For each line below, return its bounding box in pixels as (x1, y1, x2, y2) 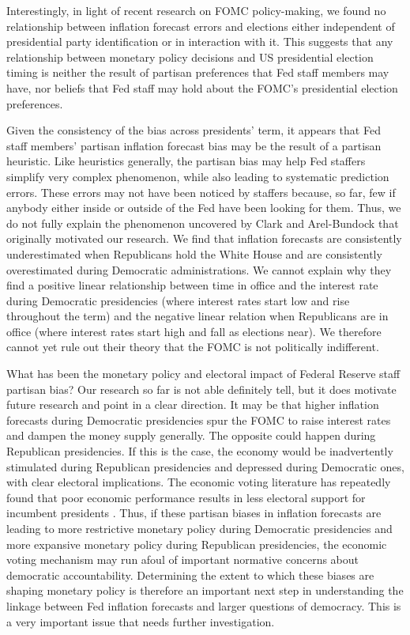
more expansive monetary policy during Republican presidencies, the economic (6, 535, 387, 552)
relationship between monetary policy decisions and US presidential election (6, 48, 374, 65)
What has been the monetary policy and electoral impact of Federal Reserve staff (6, 365, 401, 382)
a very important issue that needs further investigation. (6, 613, 275, 629)
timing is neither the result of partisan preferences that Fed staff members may (6, 64, 389, 81)
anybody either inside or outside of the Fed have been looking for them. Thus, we (6, 199, 401, 216)
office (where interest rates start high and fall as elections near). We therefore (6, 323, 382, 339)
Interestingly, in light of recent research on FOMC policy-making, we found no (6, 2, 386, 18)
